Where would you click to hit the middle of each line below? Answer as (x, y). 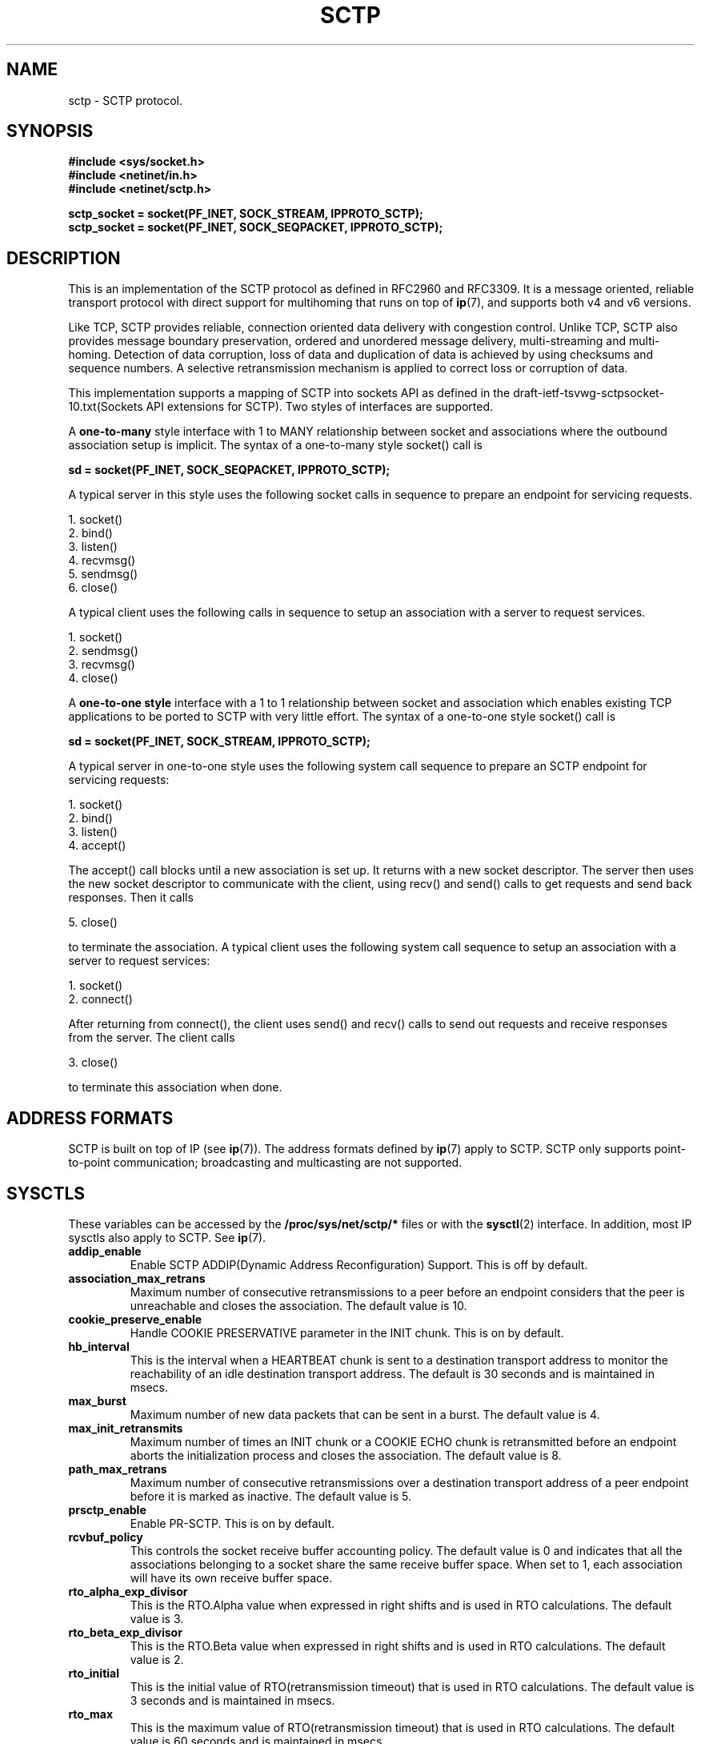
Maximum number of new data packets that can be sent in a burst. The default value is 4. (365, 1414)
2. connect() (100, 999)
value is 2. (157, 1659)
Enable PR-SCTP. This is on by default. (232, 1523)
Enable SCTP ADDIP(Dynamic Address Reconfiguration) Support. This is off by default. (359, 1264)
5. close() (93, 922)
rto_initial (94, 1673)
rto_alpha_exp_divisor (128, 1591)
